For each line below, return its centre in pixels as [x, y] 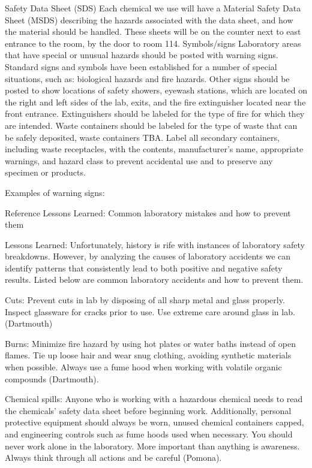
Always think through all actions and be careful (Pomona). [113, 458]
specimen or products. [45, 172]
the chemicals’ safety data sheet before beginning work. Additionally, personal [148, 410]
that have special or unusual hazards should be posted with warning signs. [142, 55]
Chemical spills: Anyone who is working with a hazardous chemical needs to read [154, 399]
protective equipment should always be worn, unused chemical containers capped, [154, 422]
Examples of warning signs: [55, 192]
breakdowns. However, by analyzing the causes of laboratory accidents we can [148, 256]
